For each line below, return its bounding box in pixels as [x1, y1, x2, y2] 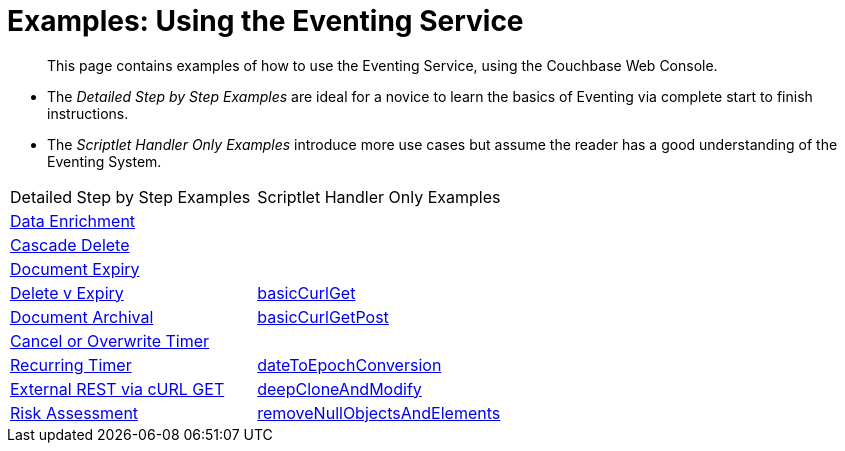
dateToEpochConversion [257, 354, 442, 375]
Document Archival [10, 306, 154, 327]
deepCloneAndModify [257, 378, 422, 399]
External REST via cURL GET [10, 378, 225, 399]
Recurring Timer [10, 354, 132, 375]
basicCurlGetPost [257, 306, 389, 327]
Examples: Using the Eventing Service [7, 4, 524, 38]
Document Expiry [10, 258, 140, 279]
